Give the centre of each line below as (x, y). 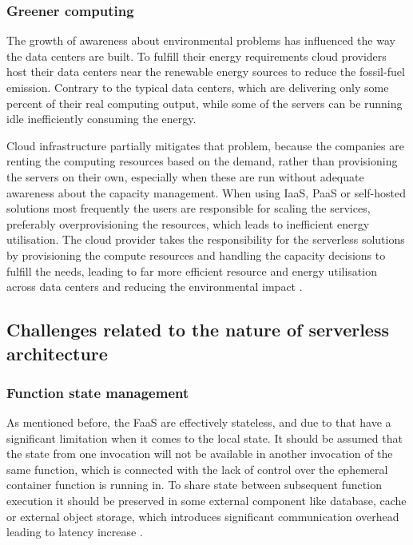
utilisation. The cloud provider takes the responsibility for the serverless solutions (206, 239)
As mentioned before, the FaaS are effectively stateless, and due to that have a (199, 422)
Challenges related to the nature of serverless (198, 330)
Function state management (98, 392)
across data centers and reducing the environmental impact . (155, 286)
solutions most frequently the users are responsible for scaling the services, (189, 208)
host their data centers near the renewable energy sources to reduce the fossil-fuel (206, 72)
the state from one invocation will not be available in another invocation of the (200, 454)
